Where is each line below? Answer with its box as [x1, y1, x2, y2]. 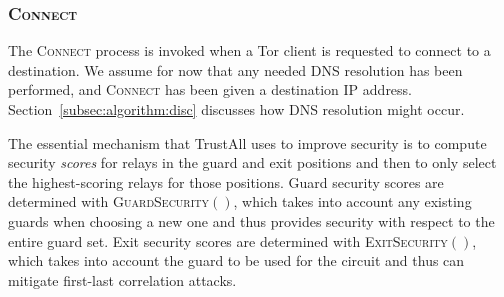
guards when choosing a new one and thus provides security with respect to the [8, 210, 495, 231]
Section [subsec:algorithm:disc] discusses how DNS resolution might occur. [8, 99, 465, 119]
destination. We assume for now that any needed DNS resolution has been [8, 59, 463, 80]
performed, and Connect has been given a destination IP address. [8, 79, 413, 100]
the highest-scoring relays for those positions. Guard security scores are [8, 171, 444, 192]
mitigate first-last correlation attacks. [8, 269, 237, 290]
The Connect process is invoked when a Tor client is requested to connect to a [8, 40, 491, 61]
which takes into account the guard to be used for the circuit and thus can [8, 250, 465, 271]
